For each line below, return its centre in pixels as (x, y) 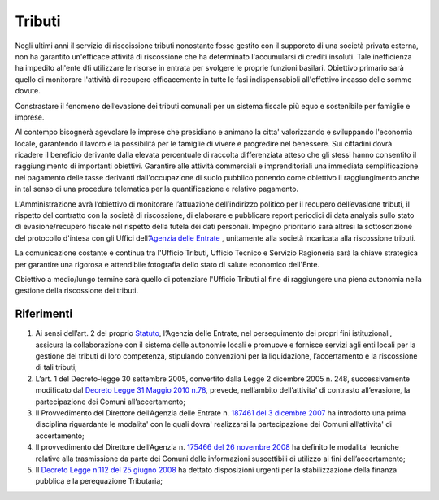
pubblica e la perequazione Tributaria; (99, 481)
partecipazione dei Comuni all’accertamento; (111, 402)
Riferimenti (44, 314)
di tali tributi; (56, 367)
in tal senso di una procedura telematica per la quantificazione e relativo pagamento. (157, 189)
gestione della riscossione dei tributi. (76, 291)
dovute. (28, 91)
